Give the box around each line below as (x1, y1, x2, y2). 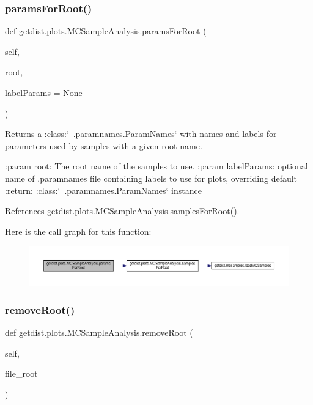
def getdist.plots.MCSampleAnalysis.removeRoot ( (5, 326, 193, 339)
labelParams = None (5, 86, 83, 98)
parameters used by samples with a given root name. (5, 139, 202, 152)
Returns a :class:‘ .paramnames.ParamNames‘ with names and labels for (5, 127, 277, 140)
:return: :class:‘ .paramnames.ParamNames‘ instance (5, 184, 202, 196)
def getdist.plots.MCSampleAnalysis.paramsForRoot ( (5, 24, 207, 37)
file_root (5, 367, 38, 380)
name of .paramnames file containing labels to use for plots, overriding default (5, 171, 298, 184)
